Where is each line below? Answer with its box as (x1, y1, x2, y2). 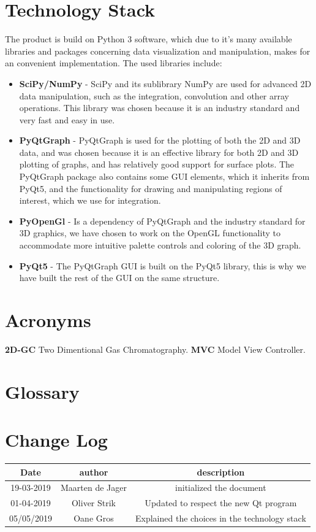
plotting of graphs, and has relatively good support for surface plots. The (19, 158, 295, 171)
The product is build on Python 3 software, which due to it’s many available (5, 33, 292, 45)
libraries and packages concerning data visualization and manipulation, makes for (5, 44, 310, 57)
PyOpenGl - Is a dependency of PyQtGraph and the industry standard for (19, 214, 306, 227)
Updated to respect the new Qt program (145, 496, 297, 509)
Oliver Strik (71, 496, 116, 509)
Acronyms (5, 307, 91, 332)
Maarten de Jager (61, 481, 127, 494)
